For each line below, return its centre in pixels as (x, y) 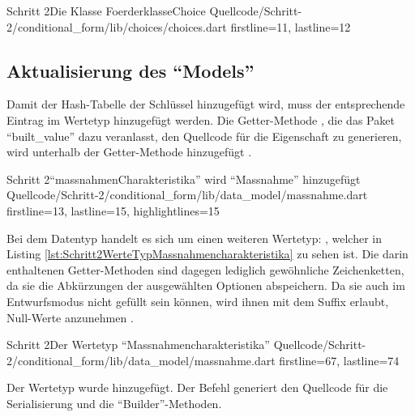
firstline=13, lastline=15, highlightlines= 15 (113, 210)
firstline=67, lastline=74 (339, 360)
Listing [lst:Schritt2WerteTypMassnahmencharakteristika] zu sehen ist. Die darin (207, 254)
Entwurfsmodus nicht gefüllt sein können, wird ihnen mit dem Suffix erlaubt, (198, 301)
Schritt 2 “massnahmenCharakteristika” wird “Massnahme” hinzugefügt (184, 179)
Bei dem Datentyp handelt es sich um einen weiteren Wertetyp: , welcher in (194, 238)
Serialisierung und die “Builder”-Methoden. (114, 403)
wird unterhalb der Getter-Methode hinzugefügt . (129, 152)
